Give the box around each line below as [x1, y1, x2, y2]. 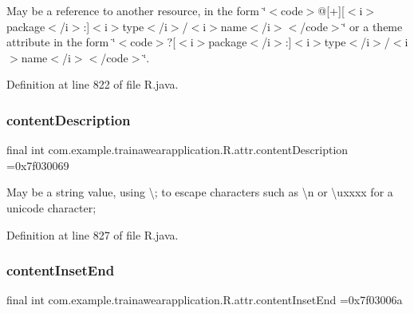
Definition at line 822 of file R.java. [6, 76, 179, 93]
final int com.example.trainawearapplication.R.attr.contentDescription [6, 141, 349, 158]
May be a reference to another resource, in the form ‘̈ [6, 2, 266, 18]
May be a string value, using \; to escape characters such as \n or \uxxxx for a [6, 184, 393, 200]
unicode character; [6, 199, 97, 216]
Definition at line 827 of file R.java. [6, 226, 179, 243]
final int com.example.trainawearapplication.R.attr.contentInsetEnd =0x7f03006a [6, 291, 403, 308]
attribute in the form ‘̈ [6, 34, 116, 50]
